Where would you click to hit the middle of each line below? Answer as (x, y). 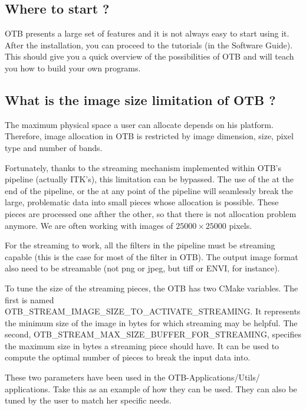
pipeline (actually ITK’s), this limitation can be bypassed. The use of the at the (149, 179)
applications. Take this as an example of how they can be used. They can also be (151, 388)
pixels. (241, 225)
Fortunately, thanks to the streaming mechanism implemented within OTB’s (143, 167)
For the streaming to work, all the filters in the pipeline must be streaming (140, 245)
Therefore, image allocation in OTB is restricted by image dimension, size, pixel (149, 136)
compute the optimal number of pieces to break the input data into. (128, 357)
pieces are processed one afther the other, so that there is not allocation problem (151, 213)
